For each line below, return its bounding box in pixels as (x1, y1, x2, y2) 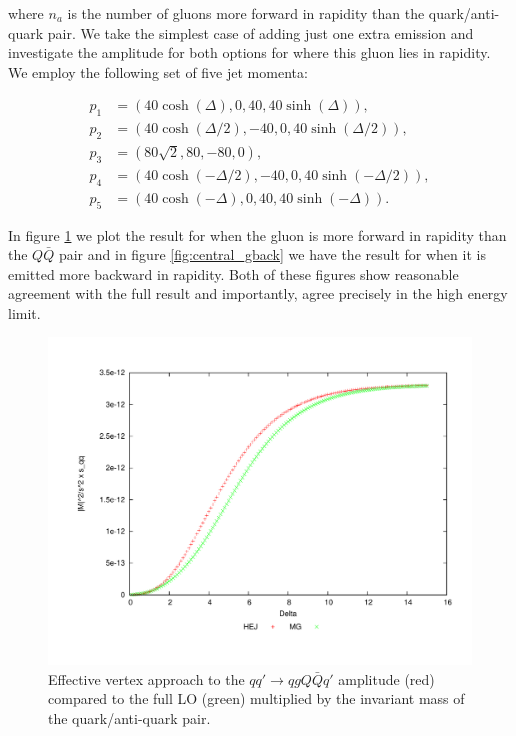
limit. (8, 302, 41, 323)
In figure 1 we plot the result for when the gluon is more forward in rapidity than (8, 224, 507, 245)
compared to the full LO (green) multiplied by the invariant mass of (48, 688, 465, 709)
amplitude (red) (338, 668, 435, 689)
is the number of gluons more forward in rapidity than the (67, 3, 425, 23)
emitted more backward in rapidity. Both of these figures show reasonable (8, 263, 459, 284)
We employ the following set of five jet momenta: (8, 61, 308, 82)
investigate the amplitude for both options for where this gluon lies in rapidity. (8, 42, 491, 63)
